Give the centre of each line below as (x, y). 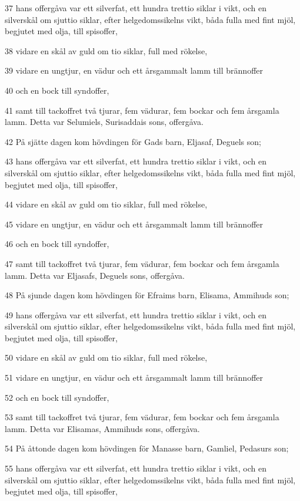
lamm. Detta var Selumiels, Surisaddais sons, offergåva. (104, 122)
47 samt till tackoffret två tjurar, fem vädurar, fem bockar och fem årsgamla (142, 263)
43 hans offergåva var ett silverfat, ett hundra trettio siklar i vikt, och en (136, 161)
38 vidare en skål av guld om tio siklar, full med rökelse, (106, 50)
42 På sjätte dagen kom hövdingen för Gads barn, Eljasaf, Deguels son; (133, 141)
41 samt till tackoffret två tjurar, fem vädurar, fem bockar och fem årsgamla (142, 110)
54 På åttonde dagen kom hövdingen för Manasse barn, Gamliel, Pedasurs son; (147, 448)
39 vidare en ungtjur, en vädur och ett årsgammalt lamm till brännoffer (134, 70)
